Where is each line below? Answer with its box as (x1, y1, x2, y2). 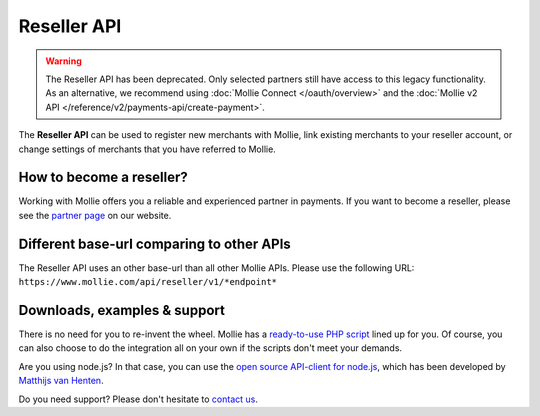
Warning (45, 55, 82, 67)
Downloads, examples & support (18, 301, 225, 319)
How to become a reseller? (18, 169, 189, 186)
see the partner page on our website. (18, 209, 172, 221)
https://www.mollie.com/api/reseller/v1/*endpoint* (18, 276, 278, 288)
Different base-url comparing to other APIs (18, 235, 292, 252)
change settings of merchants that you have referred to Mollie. (18, 143, 277, 155)
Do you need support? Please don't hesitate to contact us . (18, 393, 259, 405)
